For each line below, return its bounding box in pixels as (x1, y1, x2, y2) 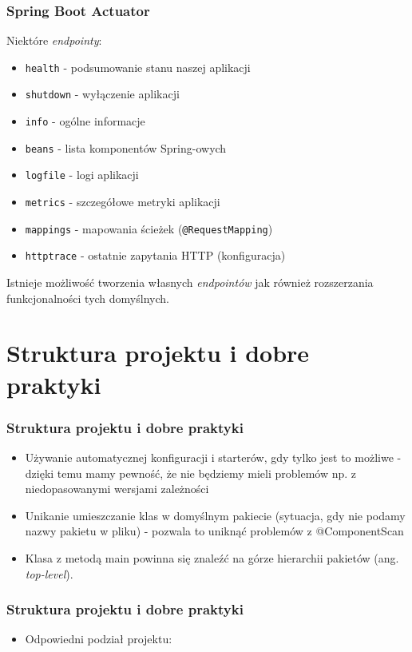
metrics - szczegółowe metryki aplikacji (25, 193, 220, 210)
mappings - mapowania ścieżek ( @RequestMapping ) (25, 220, 273, 237)
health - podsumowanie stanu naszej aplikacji (25, 58, 251, 75)
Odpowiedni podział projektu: (25, 630, 172, 647)
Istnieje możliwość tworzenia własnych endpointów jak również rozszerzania (6, 274, 374, 291)
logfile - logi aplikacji (25, 166, 139, 183)
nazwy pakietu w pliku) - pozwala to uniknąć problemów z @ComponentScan (25, 523, 404, 539)
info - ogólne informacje (25, 113, 145, 129)
